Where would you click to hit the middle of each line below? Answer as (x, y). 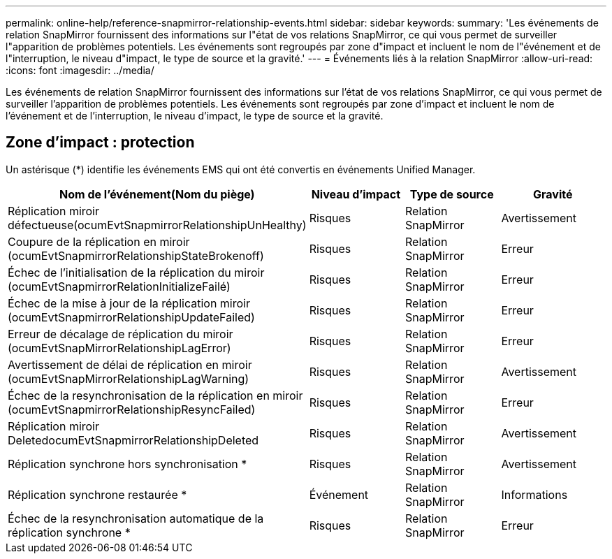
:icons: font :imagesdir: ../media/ (80, 70)
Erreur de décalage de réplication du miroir (121, 334)
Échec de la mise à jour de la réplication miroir (129, 303)
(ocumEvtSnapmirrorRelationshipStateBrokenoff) (136, 255)
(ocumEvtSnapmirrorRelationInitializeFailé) (119, 286)
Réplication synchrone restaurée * (97, 494)
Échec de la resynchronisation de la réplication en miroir (155, 395)
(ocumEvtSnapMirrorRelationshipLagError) (119, 348)
